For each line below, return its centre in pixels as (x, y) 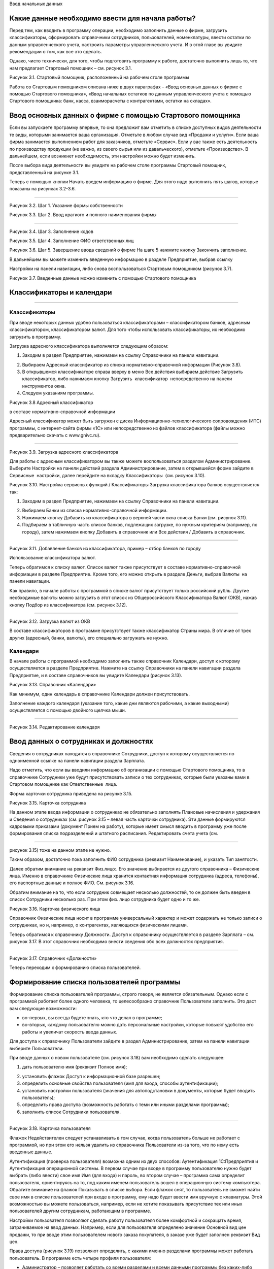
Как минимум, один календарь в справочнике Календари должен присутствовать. (100, 694)
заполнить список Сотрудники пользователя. (72, 1112)
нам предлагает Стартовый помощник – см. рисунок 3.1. (71, 68)
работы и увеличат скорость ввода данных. (70, 1032)
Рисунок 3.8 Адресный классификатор (51, 402)
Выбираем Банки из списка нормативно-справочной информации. (95, 511)
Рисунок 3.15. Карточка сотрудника (48, 803)
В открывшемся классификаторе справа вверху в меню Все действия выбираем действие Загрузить (132, 372)
